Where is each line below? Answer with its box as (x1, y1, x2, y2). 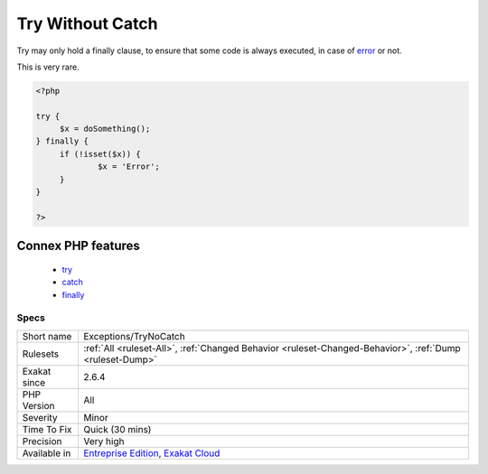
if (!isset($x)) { (59, 149, 142, 159)
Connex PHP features (16, 238, 140, 254)
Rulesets (22, 348, 59, 360)
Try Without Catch (16, 14, 158, 33)
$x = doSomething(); (59, 124, 151, 135)
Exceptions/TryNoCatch (83, 330, 185, 342)
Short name (22, 330, 72, 342)
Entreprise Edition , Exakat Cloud (83, 447, 221, 460)
